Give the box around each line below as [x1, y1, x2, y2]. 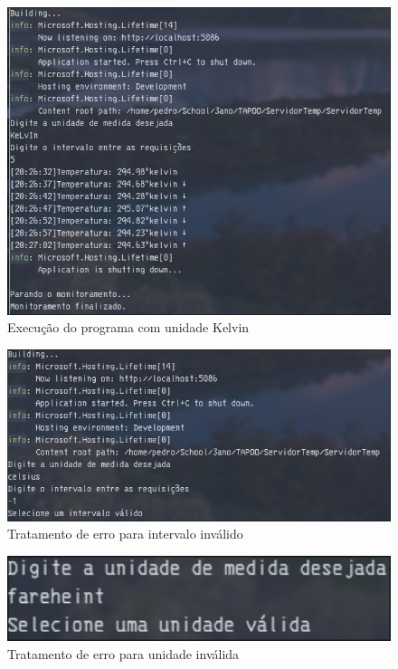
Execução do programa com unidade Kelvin [7, 318, 250, 337]
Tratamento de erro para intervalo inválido [7, 524, 243, 543]
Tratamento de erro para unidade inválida [7, 644, 240, 663]
